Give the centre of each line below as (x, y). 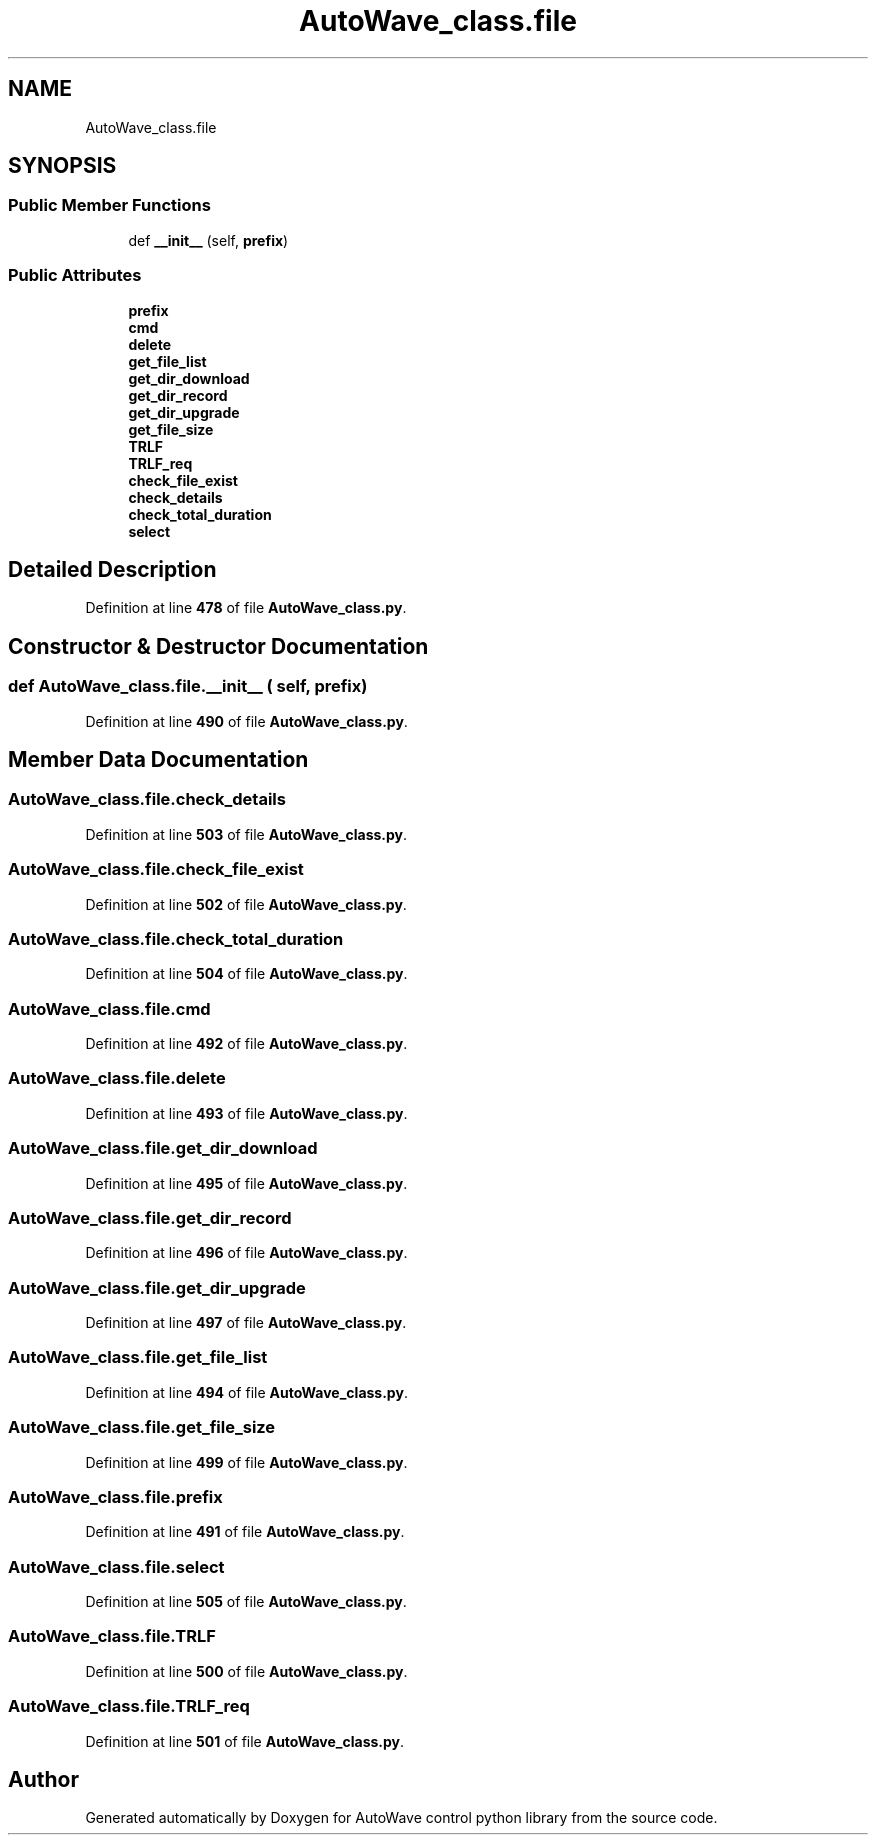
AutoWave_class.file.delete (117, 1078)
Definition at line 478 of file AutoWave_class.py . (246, 608)
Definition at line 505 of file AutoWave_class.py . (246, 1602)
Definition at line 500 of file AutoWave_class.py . (246, 1671)
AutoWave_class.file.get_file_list (138, 1357)
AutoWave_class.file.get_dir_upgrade (157, 1287)
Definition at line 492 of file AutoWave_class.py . (246, 1044)
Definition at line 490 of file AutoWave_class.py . (246, 721)
